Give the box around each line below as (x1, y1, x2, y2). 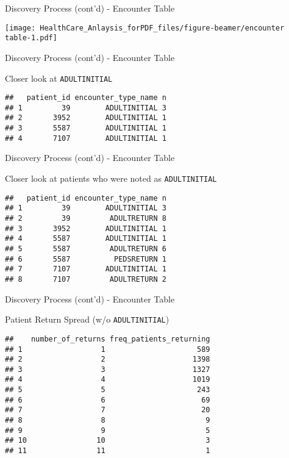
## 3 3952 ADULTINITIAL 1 (5, 224, 166, 233)
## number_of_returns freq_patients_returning (5, 334, 210, 343)
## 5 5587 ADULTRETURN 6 (5, 244, 166, 253)
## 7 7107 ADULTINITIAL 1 (5, 265, 166, 274)
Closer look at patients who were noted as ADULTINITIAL (5, 172, 217, 185)
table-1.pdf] (5, 34, 57, 43)
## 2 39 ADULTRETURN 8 (5, 214, 166, 223)
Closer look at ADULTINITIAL (5, 71, 113, 84)
